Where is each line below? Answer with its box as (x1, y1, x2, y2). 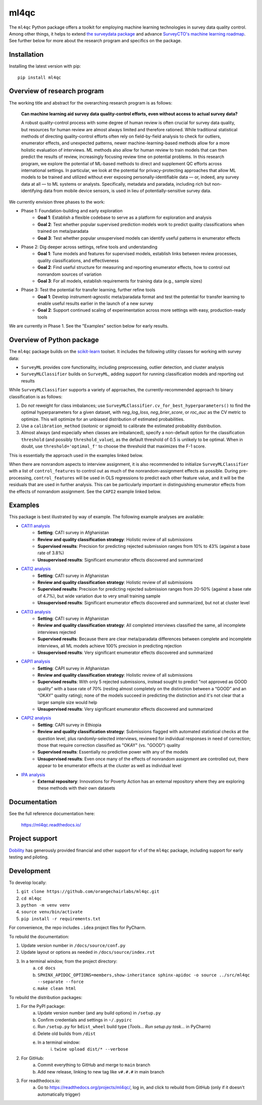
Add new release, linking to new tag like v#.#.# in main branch (37, 1069, 164, 1074)
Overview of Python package (9, 336, 99, 344)
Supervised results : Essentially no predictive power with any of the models (37, 749, 189, 755)
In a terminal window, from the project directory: (21, 958, 117, 964)
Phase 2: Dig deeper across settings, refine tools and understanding (21, 244, 158, 250)
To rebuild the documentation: (9, 933, 69, 939)
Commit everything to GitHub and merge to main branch (37, 1062, 150, 1068)
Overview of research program (9, 87, 104, 95)
